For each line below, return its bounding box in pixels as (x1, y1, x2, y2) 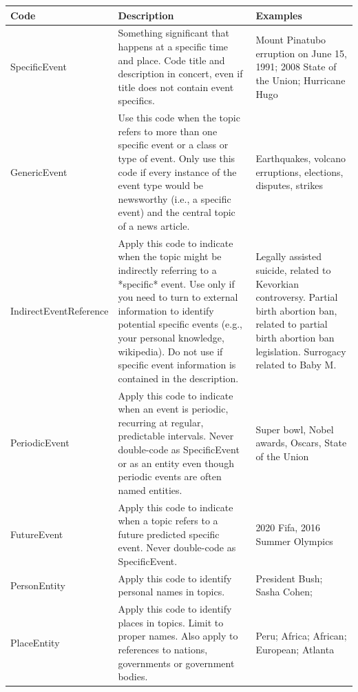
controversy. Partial (255, 290, 338, 304)
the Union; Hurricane (255, 72, 346, 87)
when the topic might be (118, 249, 222, 264)
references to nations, (118, 642, 208, 656)
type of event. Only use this (118, 150, 235, 165)
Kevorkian (255, 276, 299, 290)
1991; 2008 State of (255, 59, 337, 74)
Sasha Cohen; (255, 584, 313, 599)
